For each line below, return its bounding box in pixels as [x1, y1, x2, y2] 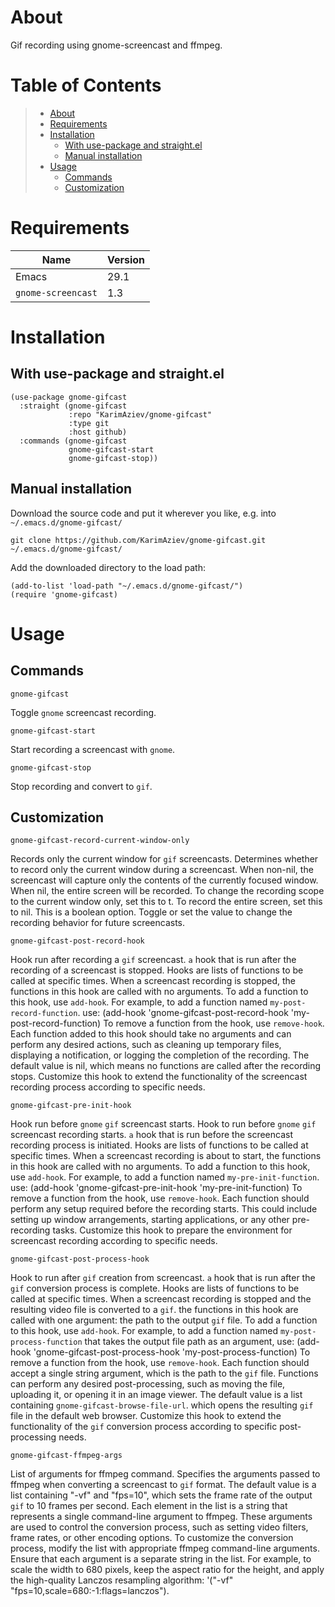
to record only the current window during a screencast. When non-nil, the [10, 864, 314, 876]
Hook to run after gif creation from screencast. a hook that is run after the [10, 1272, 316, 1284]
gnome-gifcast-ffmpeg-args [10, 1451, 123, 1461]
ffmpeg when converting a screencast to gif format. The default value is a [10, 1479, 317, 1491]
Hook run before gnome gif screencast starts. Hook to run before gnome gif [10, 1118, 317, 1130]
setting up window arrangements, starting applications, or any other [10, 1214, 290, 1226]
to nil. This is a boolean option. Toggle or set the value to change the [10, 906, 293, 918]
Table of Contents [10, 74, 162, 97]
